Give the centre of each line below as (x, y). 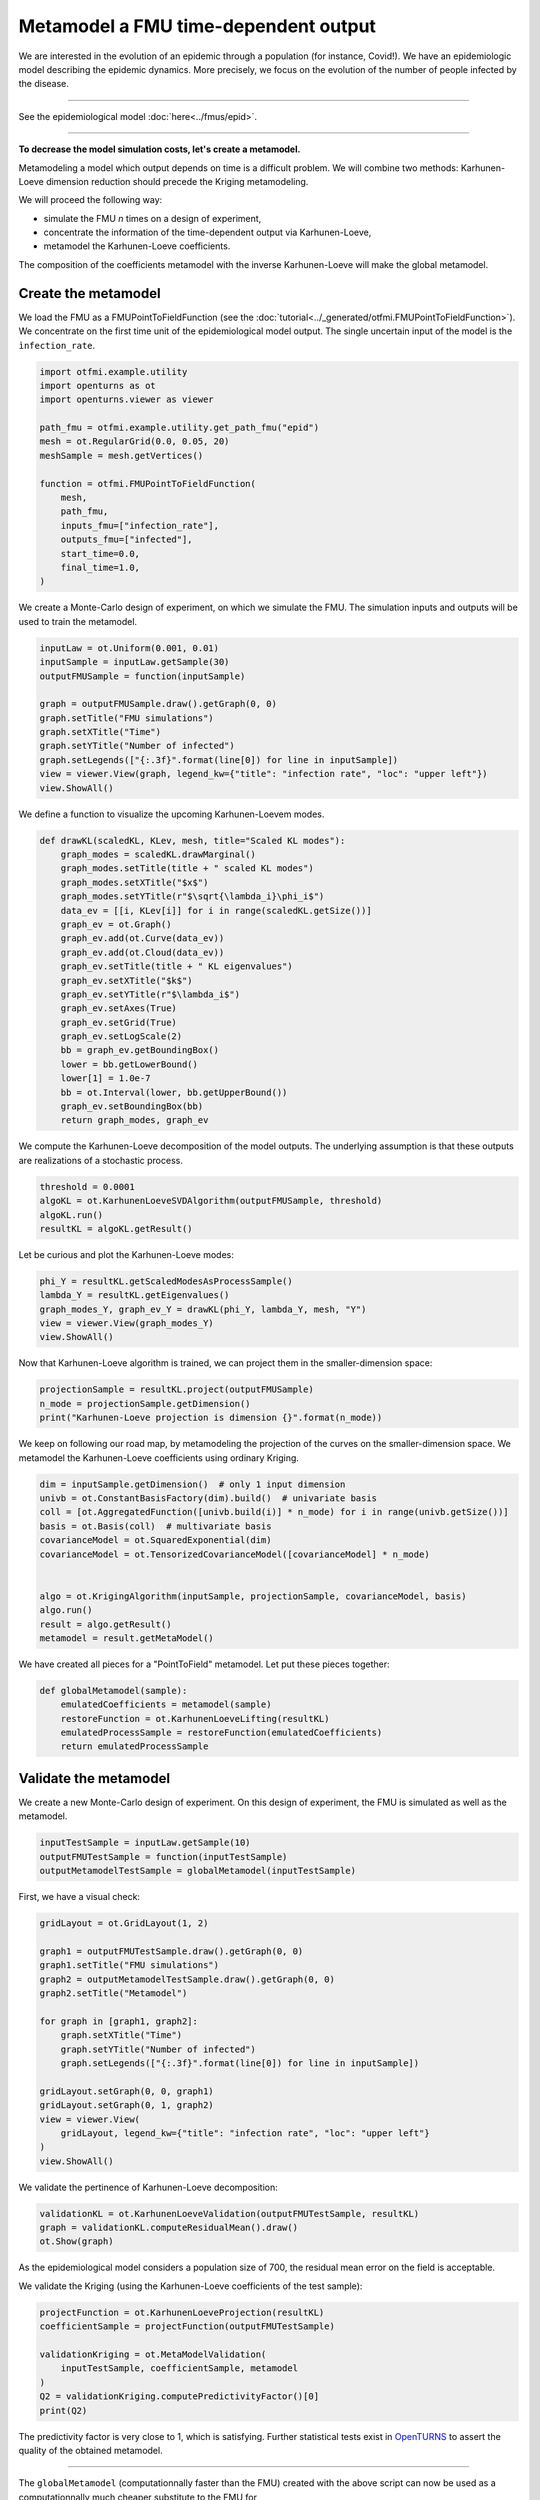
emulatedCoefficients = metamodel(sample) (166, 1704)
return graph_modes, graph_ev (134, 1120)
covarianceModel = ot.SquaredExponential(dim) (155, 1540)
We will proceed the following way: (90, 200)
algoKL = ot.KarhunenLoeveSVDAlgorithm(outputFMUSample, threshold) (211, 1201)
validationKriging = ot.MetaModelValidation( (153, 2354)
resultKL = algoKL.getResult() (116, 1228)
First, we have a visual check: (79, 1897)
